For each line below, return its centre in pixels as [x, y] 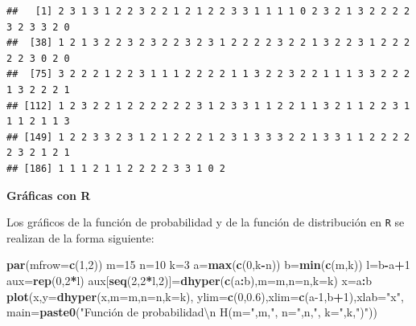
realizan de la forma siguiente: [80, 237]
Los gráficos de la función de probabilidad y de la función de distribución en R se [206, 222]
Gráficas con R [49, 195]
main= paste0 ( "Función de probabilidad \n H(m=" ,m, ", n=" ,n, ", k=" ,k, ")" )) [192, 312]
